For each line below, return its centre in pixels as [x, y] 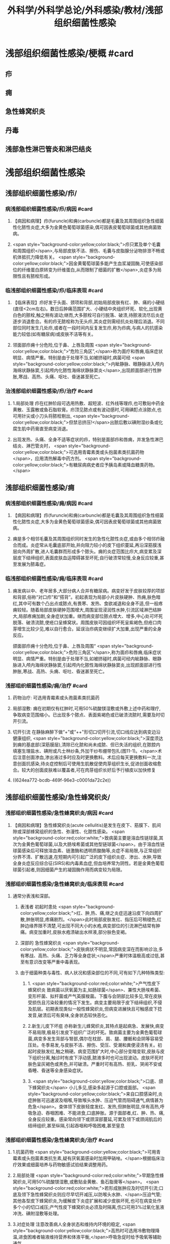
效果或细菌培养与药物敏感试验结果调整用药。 [63, 1165]
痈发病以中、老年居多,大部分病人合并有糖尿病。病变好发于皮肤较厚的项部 [89, 591]
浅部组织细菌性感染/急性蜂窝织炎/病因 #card [59, 813]
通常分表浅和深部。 [33, 896]
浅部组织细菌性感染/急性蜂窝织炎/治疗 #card [59, 1140]
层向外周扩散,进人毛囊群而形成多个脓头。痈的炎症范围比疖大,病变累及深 [87, 552]
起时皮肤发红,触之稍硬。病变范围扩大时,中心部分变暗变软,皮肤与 [94, 1051]
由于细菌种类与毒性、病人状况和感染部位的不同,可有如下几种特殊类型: [92, 972]
